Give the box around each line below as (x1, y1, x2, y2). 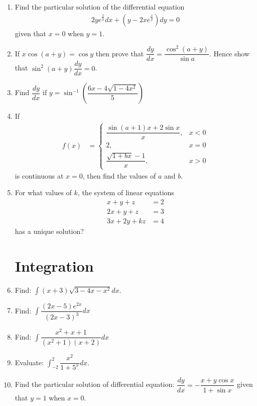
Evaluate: (15, 357, 44, 367)
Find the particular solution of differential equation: (15, 379, 175, 389)
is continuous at (15, 170, 64, 181)
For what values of (15, 187, 72, 198)
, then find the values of (82, 170, 156, 181)
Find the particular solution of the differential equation (15, 2, 185, 12)
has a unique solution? (15, 225, 84, 236)
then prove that (95, 48, 144, 58)
